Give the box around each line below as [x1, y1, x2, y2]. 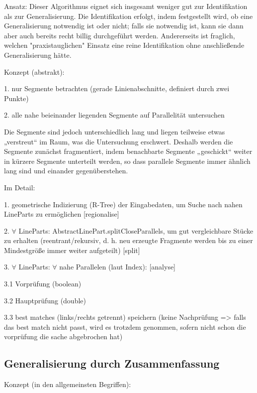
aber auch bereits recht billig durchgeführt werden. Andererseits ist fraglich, [4, 30, 235, 40]
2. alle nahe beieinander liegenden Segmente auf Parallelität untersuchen [4, 110, 225, 120]
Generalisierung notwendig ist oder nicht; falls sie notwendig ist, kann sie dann [4, 20, 244, 31]
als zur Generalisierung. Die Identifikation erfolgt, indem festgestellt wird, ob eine [4, 10, 253, 21]
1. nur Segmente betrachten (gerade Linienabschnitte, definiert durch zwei [4, 83, 230, 94]
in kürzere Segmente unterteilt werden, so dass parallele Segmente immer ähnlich [4, 155, 251, 166]
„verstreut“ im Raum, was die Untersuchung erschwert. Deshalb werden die [4, 136, 233, 146]
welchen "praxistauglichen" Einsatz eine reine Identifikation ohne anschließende [4, 40, 245, 50]
